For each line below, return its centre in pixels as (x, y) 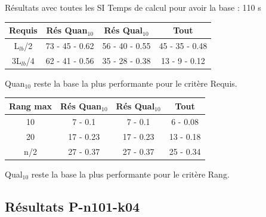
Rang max (31, 106)
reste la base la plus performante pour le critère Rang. (130, 174)
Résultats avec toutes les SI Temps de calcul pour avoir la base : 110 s (133, 7)
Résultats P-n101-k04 (72, 206)
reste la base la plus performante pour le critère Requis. (135, 83)
